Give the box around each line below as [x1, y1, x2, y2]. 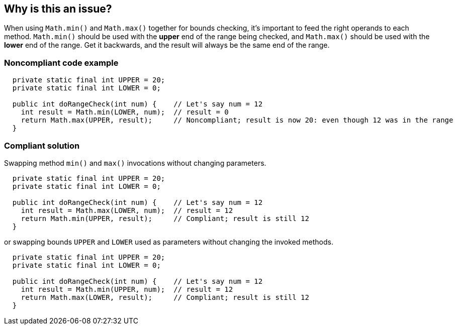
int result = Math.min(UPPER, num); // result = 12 [21, 285, 233, 293]
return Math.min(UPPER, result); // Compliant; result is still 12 [21, 214, 309, 223]
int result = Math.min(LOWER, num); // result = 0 [21, 108, 229, 117]
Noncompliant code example [4, 57, 119, 68]
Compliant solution [4, 140, 80, 151]
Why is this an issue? [4, 3, 112, 15]
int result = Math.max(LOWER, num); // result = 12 [21, 206, 233, 214]
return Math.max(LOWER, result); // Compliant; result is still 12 [21, 293, 309, 301]
